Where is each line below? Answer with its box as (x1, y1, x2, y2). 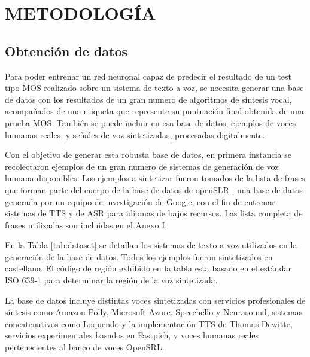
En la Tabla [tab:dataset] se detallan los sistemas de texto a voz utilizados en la (5, 239, 297, 251)
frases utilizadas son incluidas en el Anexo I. (5, 218, 168, 231)
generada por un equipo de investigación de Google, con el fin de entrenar (5, 195, 275, 208)
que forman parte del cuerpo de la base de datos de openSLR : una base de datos (5, 183, 303, 196)
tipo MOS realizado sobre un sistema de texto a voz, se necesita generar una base (5, 81, 304, 94)
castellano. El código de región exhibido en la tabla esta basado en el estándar (5, 262, 291, 274)
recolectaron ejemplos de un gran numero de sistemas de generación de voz (5, 160, 279, 172)
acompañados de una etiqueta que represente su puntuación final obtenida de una (5, 105, 304, 117)
